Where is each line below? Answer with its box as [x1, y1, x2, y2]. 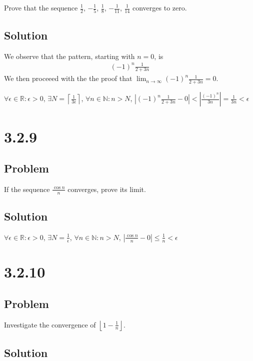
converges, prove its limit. [67, 183, 146, 194]
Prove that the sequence [4, 2, 78, 12]
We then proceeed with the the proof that [4, 73, 132, 83]
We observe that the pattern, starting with [4, 50, 135, 61]
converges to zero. [132, 2, 187, 12]
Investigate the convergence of [4, 319, 96, 329]
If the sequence [4, 183, 50, 194]
